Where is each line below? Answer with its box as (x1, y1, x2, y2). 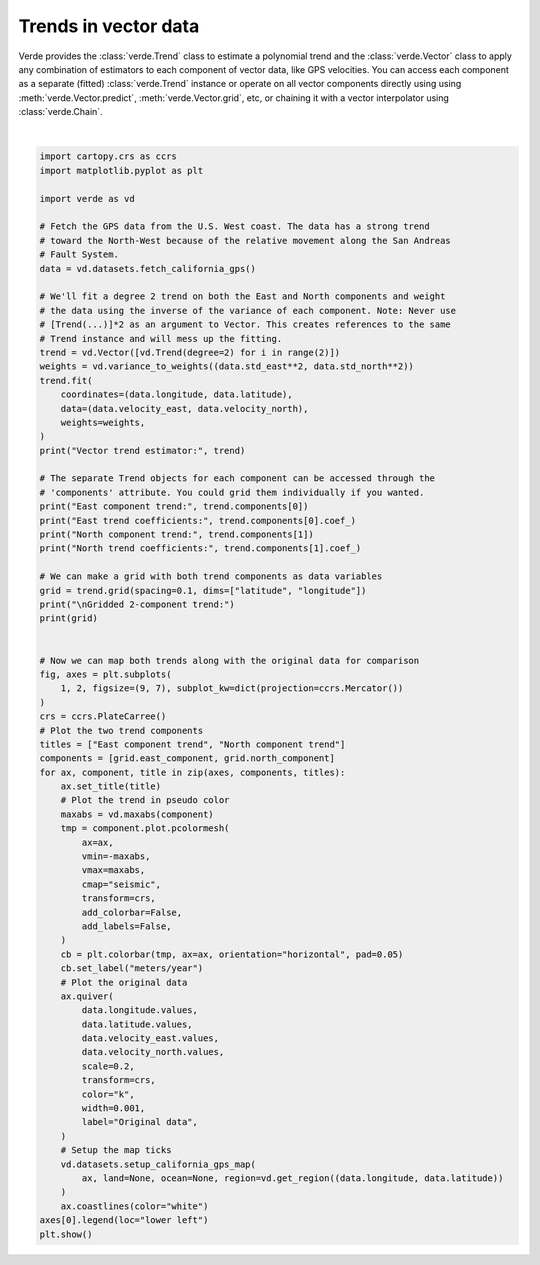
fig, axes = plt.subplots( (39, 668, 172, 680)
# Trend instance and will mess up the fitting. (39, 333, 283, 344)
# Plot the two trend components (39, 725, 204, 736)
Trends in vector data (18, 15, 200, 37)
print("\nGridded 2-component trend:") (39, 598, 235, 610)
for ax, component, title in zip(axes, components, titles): (39, 766, 346, 778)
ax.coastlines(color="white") (60, 1200, 209, 1212)
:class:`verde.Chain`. (18, 106, 104, 118)
